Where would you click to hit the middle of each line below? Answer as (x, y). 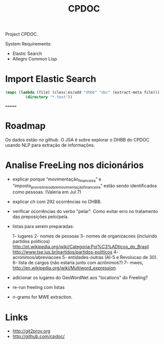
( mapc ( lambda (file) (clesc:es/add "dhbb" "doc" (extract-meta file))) (82, 92)
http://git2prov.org (31, 331)
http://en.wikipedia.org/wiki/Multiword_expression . (65, 268)
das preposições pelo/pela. (40, 217)
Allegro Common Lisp (35, 59)
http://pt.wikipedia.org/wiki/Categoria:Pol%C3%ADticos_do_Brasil (80, 247)
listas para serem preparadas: (43, 226)
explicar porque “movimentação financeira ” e (57, 179)
